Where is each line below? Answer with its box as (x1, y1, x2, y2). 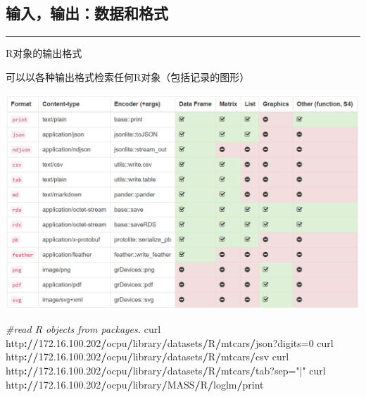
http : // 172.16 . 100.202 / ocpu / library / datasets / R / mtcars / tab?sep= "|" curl (6, 363, 326, 377)
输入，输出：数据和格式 (6, 2, 168, 24)
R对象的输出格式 (6, 46, 82, 61)
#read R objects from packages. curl (6, 322, 161, 336)
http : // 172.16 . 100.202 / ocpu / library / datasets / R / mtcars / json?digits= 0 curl (6, 335, 334, 350)
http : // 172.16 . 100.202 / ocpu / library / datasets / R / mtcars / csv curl (6, 349, 289, 364)
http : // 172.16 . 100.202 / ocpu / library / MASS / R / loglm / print (6, 377, 264, 391)
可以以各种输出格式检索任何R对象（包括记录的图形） (6, 69, 250, 84)
